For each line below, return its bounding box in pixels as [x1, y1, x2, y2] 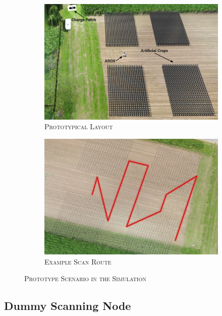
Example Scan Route [44, 256, 112, 267]
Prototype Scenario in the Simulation [24, 273, 146, 284]
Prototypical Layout [44, 121, 113, 132]
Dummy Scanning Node [4, 298, 131, 313]
